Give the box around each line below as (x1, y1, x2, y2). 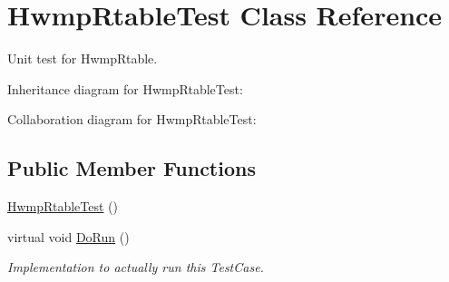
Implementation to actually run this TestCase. (7, 258, 264, 277)
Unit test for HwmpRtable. (7, 49, 158, 68)
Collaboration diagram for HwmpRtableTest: (7, 110, 257, 129)
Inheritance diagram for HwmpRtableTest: (7, 79, 243, 98)
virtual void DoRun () (7, 227, 130, 246)
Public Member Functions (7, 154, 256, 182)
